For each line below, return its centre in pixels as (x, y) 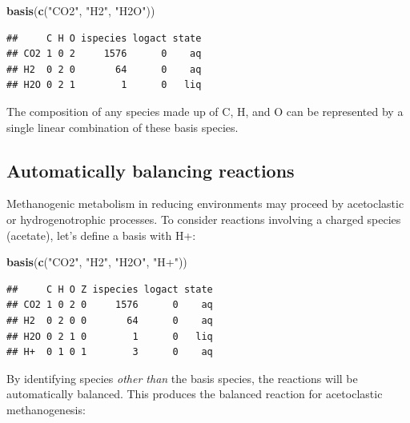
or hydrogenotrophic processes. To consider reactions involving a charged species (204, 219)
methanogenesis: (46, 409)
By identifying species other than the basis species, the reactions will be (182, 378)
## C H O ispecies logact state (104, 38)
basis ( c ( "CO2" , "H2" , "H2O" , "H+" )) (97, 262)
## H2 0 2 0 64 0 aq (104, 69)
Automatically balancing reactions (151, 170)
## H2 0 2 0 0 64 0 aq (110, 320)
